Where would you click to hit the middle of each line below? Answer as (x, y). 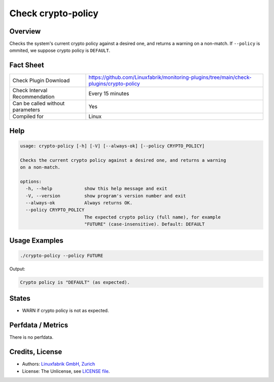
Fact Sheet (27, 65)
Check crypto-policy (54, 13)
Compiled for (28, 116)
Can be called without (39, 103)
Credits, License (36, 352)
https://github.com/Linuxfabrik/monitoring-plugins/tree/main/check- (170, 77)
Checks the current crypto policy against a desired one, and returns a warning (123, 160)
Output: (17, 269)
